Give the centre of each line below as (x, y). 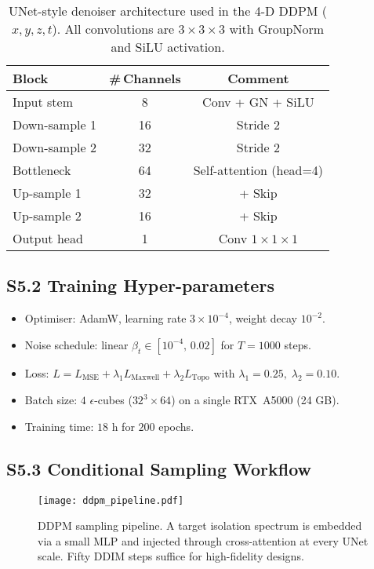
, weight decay (263, 318)
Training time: (59, 426)
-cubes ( (113, 400)
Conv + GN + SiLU (258, 102)
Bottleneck (42, 170)
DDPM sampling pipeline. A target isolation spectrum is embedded (200, 525)
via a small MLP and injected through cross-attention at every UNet (203, 540)
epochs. (176, 426)
